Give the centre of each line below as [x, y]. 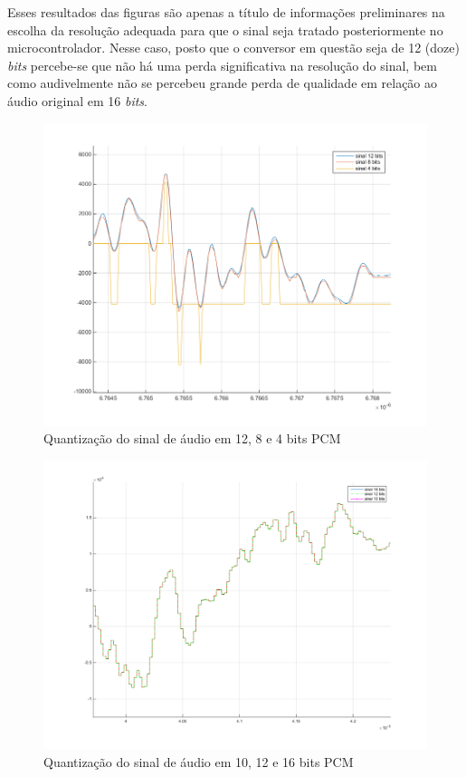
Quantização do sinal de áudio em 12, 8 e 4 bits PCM [192, 438]
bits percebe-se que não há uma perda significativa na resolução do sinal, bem [222, 65]
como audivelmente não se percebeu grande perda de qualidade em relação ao [223, 83]
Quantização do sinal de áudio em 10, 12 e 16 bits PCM [199, 762]
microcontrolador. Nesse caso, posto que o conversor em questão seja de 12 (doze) [233, 48]
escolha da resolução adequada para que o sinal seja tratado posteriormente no [225, 29]
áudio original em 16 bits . [77, 100]
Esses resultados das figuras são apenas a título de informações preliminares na [226, 12]
